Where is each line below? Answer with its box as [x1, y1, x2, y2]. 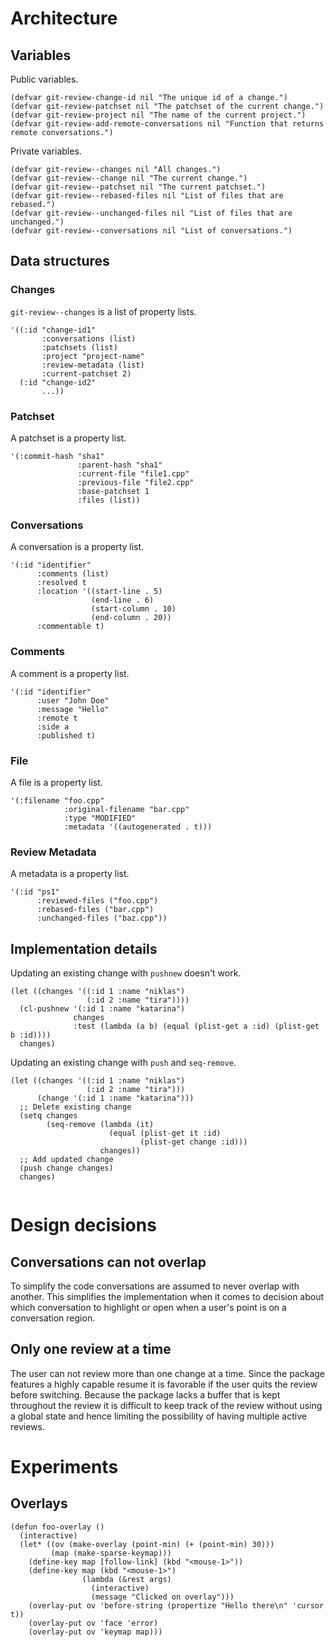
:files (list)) [77, 495, 141, 505]
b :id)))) [10, 1030, 52, 1040]
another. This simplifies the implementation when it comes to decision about [10, 1290, 325, 1302]
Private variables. [10, 145, 82, 157]
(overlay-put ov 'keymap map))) [28, 1627, 163, 1637]
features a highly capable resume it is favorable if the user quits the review [10, 1378, 318, 1390]
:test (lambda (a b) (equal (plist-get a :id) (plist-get [73, 1021, 320, 1031]
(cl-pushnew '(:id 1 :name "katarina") [19, 1003, 186, 1014]
